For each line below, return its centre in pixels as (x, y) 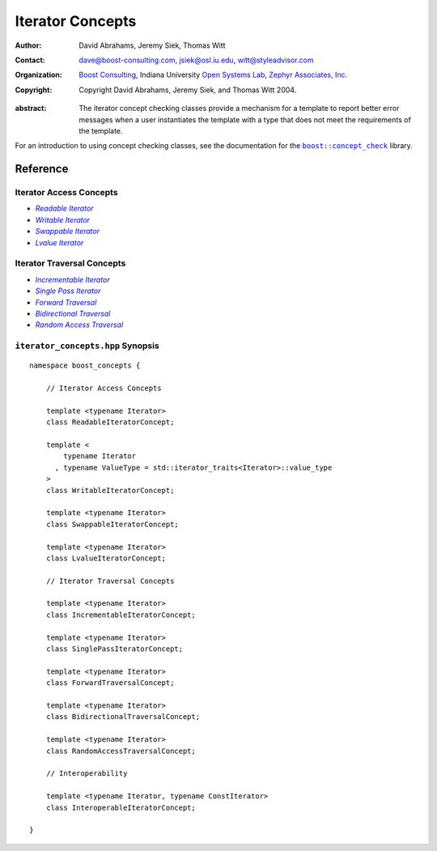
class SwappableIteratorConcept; (112, 524)
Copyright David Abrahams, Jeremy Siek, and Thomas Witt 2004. (188, 90)
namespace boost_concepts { (85, 366)
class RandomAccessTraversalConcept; (121, 751)
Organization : (38, 75)
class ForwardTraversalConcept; (110, 683)
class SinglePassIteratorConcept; (115, 649)
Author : (28, 45)
